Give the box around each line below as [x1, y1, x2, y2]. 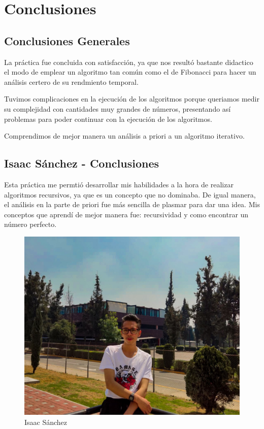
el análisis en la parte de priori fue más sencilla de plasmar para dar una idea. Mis [4, 199, 260, 210]
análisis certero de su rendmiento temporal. [4, 76, 139, 87]
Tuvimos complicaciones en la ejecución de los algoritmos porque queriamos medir [4, 93, 259, 104]
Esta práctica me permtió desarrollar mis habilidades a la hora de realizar [4, 179, 234, 189]
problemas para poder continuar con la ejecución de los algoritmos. [4, 113, 212, 124]
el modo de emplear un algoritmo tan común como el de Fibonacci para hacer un [4, 67, 256, 77]
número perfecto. [4, 219, 57, 229]
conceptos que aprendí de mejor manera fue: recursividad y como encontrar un [4, 209, 249, 219]
